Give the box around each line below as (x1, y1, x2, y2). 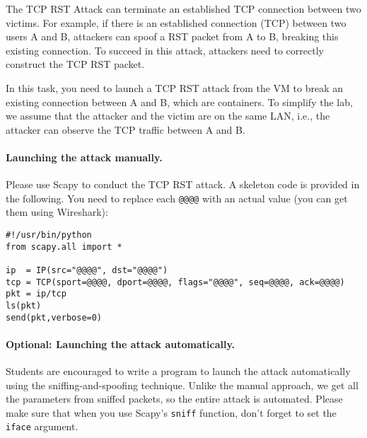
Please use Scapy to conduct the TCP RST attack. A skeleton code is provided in (6, 177, 360, 192)
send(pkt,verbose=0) (6, 312, 103, 323)
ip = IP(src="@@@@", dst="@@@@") (6, 265, 168, 275)
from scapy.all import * (6, 241, 122, 252)
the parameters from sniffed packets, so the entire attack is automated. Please (6, 391, 343, 406)
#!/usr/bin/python (6, 229, 92, 240)
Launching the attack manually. (6, 149, 163, 164)
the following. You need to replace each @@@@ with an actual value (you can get (6, 190, 348, 205)
